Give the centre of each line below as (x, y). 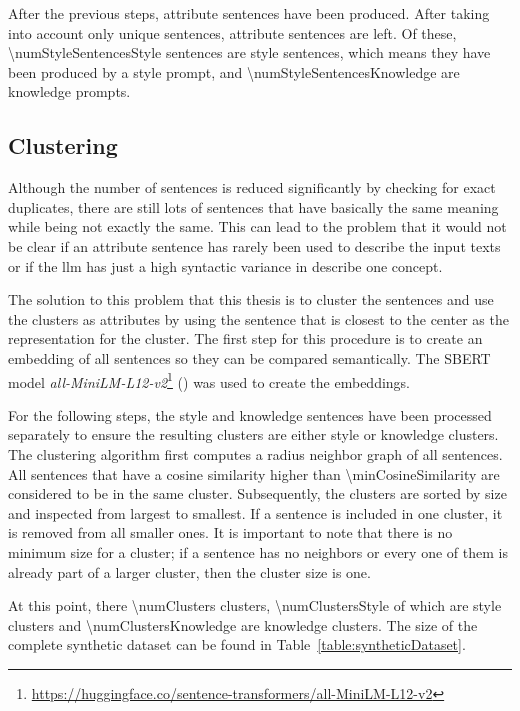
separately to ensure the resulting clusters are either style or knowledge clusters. (253, 434)
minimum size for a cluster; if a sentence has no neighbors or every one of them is (258, 551)
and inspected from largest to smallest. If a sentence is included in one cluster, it (255, 512)
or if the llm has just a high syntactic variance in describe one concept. (225, 265)
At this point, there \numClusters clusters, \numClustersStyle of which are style (255, 605)
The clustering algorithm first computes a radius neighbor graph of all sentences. (255, 453)
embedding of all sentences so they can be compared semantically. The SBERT (249, 357)
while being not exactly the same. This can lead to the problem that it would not (257, 226)
